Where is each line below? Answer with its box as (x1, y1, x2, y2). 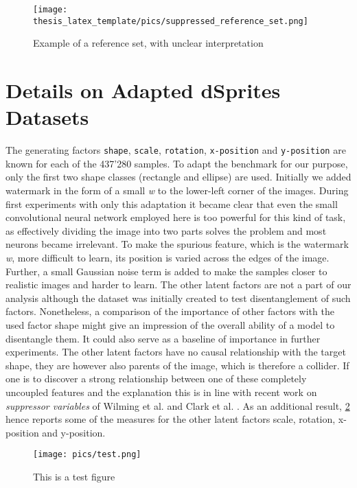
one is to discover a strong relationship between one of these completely (5, 371, 307, 386)
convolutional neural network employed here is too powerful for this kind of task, (5, 210, 346, 224)
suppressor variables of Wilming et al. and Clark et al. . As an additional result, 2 (5, 398, 350, 413)
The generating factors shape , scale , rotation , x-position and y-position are (5, 143, 346, 157)
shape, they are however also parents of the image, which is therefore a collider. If (5, 358, 349, 372)
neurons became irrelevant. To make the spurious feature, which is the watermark (5, 237, 349, 251)
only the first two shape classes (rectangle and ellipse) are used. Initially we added (5, 170, 352, 184)
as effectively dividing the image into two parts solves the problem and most (5, 223, 327, 237)
